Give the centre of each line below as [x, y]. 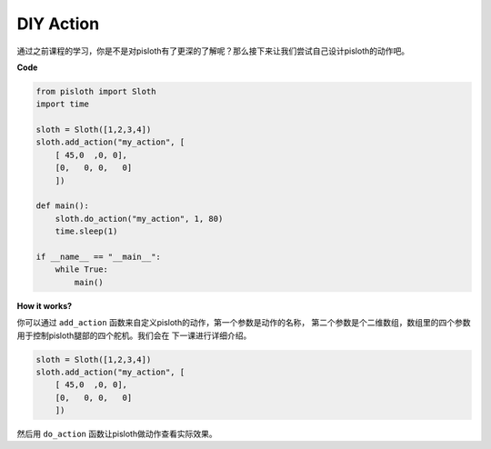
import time [63, 104]
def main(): [63, 206]
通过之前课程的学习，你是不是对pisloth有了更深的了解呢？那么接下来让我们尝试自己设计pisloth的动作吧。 [213, 51]
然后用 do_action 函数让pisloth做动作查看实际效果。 [117, 434]
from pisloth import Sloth [96, 91]
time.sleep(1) [86, 231]
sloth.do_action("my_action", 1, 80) [139, 219]
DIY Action [58, 24]
